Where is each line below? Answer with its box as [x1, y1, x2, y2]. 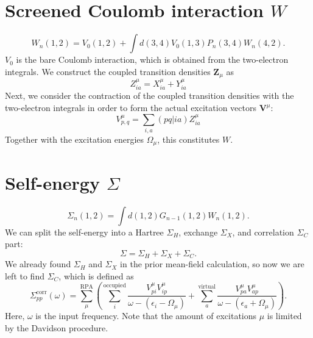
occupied [103, 282, 126, 289]
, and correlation [232, 225, 294, 238]
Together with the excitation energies [5, 132, 144, 145]
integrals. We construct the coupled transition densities [5, 65, 211, 77]
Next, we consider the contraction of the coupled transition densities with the [5, 89, 294, 102]
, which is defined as [58, 269, 134, 282]
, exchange [178, 225, 218, 238]
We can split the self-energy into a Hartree [5, 225, 164, 238]
